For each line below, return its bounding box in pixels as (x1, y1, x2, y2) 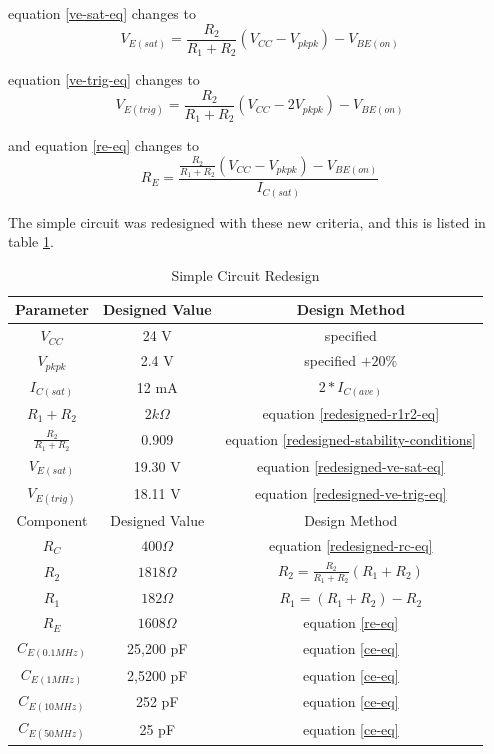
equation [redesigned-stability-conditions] (225, 428, 476, 449)
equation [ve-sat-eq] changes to (8, 3, 196, 23)
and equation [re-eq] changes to (8, 135, 200, 156)
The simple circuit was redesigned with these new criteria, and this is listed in (8, 211, 486, 232)
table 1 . (8, 231, 54, 252)
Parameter (15, 299, 89, 320)
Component (16, 510, 88, 531)
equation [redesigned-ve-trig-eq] (255, 483, 447, 504)
